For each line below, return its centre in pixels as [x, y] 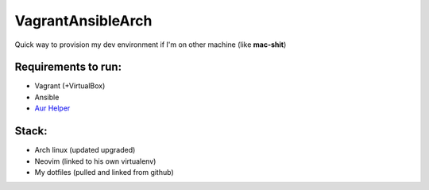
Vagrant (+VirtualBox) [70, 86]
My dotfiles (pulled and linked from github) [104, 172]
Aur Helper [52, 108]
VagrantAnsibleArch [83, 21]
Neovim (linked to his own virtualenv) [95, 161]
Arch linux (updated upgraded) [85, 150]
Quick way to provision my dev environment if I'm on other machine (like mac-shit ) [151, 45]
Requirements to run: [68, 67]
